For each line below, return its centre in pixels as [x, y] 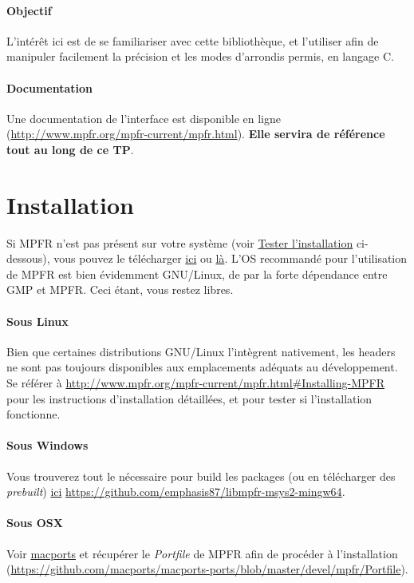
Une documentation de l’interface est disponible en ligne [144, 118]
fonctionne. [34, 414]
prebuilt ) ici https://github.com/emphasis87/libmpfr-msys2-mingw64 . [176, 492]
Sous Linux [37, 321]
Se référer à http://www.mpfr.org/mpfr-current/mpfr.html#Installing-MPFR [195, 383]
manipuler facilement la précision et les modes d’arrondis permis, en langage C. [200, 56]
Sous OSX [35, 523]
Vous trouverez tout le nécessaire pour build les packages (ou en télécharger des [201, 476]
